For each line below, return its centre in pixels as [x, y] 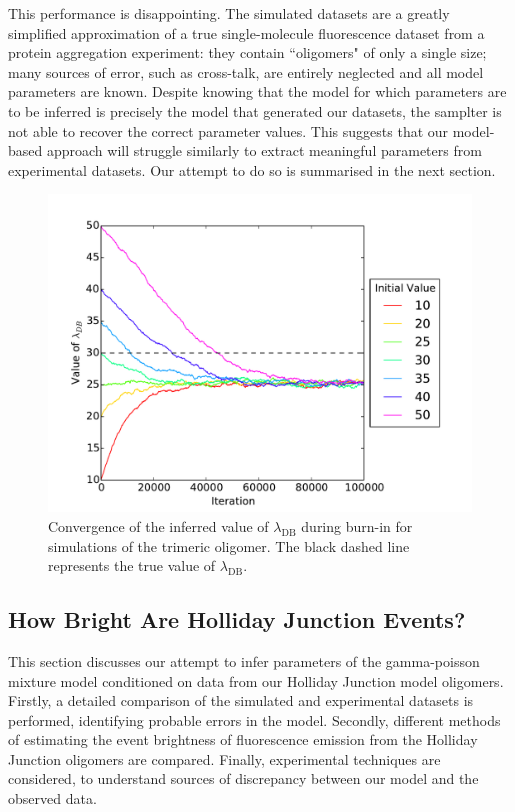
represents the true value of [132, 565]
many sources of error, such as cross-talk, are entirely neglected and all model [246, 71]
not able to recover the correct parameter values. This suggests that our [228, 130]
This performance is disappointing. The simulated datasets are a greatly [229, 13]
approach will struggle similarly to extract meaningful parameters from [264, 150]
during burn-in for [357, 525]
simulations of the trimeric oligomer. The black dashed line [229, 545]
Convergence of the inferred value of [158, 525]
